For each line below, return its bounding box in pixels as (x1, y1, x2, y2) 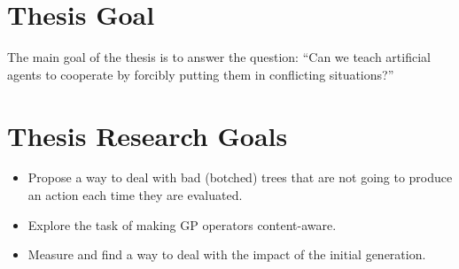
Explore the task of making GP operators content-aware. (27, 215, 337, 234)
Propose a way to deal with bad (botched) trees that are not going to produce (27, 168, 453, 187)
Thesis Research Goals (7, 117, 288, 153)
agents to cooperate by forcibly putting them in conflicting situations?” (7, 65, 394, 83)
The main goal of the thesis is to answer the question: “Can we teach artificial (7, 48, 431, 66)
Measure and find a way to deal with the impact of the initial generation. (27, 245, 426, 264)
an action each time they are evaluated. (27, 186, 243, 204)
